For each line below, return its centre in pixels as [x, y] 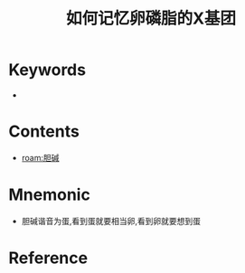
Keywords [47, 70]
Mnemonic [50, 195]
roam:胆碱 [40, 157]
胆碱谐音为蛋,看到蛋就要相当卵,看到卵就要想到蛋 [111, 221]
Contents [44, 132]
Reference [48, 258]
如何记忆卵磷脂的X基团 [151, 19]
